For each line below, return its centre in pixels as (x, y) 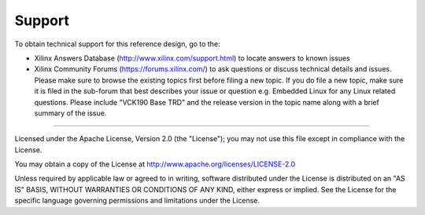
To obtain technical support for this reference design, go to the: (117, 44)
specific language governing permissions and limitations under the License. (137, 201)
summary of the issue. (70, 113)
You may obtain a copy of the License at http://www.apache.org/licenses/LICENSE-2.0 (155, 164)
